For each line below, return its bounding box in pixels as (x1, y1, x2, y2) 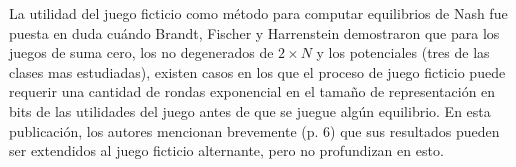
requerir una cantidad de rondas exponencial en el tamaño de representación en (9, 81, 496, 102)
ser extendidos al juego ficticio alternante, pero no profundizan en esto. (9, 140, 444, 161)
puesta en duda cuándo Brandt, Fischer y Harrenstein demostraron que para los (9, 22, 500, 43)
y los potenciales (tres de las (316, 42, 490, 63)
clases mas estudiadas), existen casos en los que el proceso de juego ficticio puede (9, 61, 506, 82)
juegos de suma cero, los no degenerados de (9, 42, 274, 63)
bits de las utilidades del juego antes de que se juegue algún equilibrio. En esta (9, 100, 491, 121)
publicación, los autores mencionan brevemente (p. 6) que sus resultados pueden (9, 120, 500, 141)
